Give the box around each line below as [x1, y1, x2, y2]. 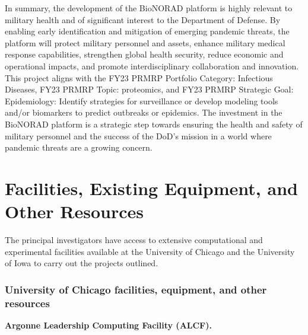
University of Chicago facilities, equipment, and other [5, 282, 267, 296]
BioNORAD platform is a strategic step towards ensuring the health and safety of [5, 117, 303, 130]
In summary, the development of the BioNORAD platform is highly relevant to [5, 2, 293, 14]
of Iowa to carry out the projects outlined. [5, 257, 158, 269]
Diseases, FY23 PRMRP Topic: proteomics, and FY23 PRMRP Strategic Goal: [5, 83, 294, 95]
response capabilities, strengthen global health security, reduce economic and [5, 48, 284, 60]
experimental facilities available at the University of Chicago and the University [5, 245, 295, 257]
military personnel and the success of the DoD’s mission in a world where [5, 129, 272, 142]
